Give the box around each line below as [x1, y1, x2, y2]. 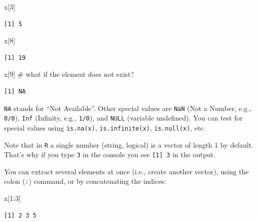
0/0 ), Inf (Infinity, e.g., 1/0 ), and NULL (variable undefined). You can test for [4, 113, 243, 123]
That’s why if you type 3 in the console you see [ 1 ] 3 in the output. [4, 149, 216, 160]
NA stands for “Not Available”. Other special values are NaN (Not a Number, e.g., [4, 102, 251, 113]
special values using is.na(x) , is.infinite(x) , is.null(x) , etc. [4, 122, 206, 133]
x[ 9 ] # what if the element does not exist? [4, 69, 134, 79]
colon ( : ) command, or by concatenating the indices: [4, 176, 166, 186]
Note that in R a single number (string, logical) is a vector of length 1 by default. [4, 139, 253, 150]
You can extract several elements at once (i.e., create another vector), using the [4, 166, 249, 176]
